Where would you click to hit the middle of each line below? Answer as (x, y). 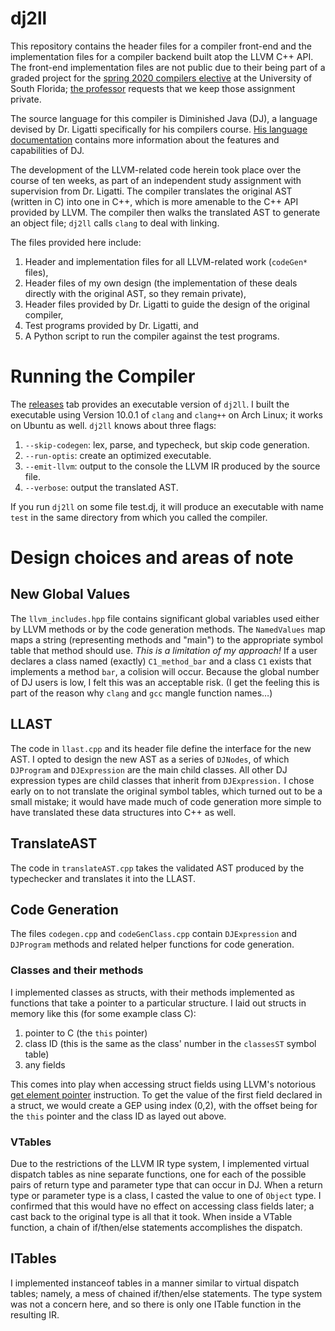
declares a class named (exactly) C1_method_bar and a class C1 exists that (161, 661)
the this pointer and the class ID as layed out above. (118, 1116)
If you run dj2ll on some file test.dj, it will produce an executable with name (167, 506)
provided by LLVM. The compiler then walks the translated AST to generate (165, 212)
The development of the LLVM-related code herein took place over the (156, 169)
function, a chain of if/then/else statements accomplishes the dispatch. (156, 1227)
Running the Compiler (103, 376)
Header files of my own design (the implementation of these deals (161, 283)
